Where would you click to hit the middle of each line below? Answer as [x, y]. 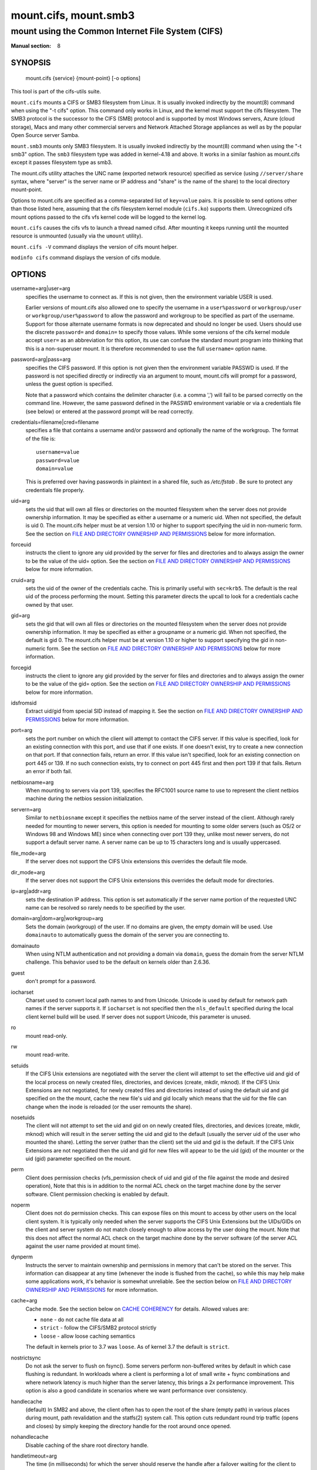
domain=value [55, 468]
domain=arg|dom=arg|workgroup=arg [57, 918]
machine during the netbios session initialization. [85, 799]
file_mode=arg [28, 853]
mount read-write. [48, 1055]
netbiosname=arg [32, 782]
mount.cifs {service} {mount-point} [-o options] [83, 78]
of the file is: [41, 439]
